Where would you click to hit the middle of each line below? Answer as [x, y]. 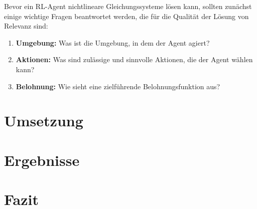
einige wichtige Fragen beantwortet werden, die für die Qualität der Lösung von [126, 16]
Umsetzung [44, 121]
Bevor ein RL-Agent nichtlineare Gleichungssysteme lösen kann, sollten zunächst [128, 6]
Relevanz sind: [26, 26]
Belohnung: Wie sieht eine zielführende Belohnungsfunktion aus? [118, 86]
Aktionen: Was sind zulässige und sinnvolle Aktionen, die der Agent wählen [134, 59]
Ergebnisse [42, 160]
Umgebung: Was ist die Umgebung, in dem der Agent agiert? [113, 42]
